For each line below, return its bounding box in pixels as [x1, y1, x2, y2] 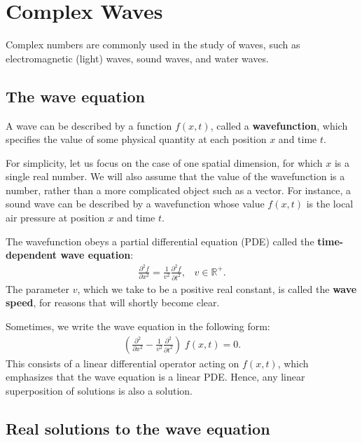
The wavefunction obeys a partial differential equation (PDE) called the [6, 233, 314, 248]
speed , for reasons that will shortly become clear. [6, 295, 220, 310]
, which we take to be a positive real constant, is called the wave [77, 281, 357, 296]
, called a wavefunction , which [210, 118, 348, 132]
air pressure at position [6, 210, 105, 225]
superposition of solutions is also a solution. [6, 383, 193, 397]
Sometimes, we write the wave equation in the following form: [6, 319, 270, 334]
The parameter [6, 281, 70, 296]
